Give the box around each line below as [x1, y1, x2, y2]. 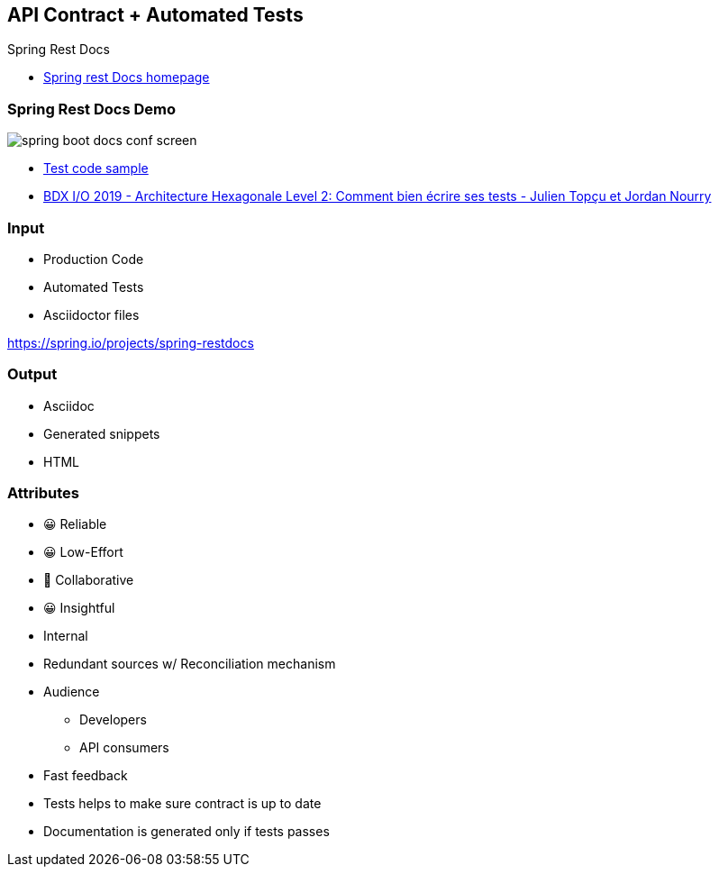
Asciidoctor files [43, 306, 140, 323]
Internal [43, 628, 88, 644]
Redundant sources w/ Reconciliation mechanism [43, 656, 336, 672]
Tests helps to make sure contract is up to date [43, 796, 322, 812]
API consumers [79, 740, 169, 756]
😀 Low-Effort [43, 544, 123, 560]
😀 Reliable [43, 516, 107, 533]
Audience [43, 684, 100, 700]
